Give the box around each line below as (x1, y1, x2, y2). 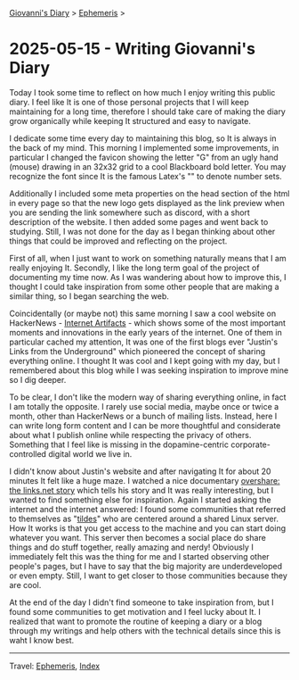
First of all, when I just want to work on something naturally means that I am (9, 253, 287, 263)
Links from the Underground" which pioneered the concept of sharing (9, 345, 265, 356)
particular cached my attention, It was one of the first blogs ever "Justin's (9, 336, 279, 347)
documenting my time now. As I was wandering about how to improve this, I (9, 271, 287, 282)
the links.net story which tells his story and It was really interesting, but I (9, 485, 274, 495)
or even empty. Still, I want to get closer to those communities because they (9, 570, 287, 581)
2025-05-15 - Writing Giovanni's (9, 39, 256, 59)
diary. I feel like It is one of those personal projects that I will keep (9, 96, 249, 107)
